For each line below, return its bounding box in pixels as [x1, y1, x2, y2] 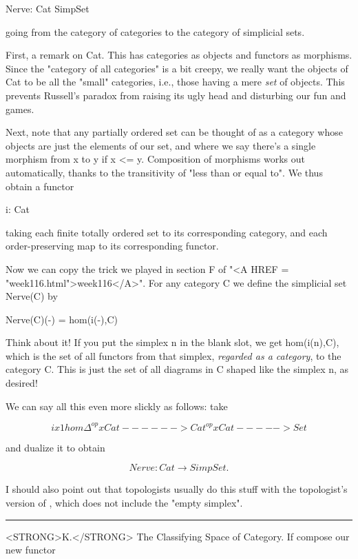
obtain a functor [6, 179, 74, 193]
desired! [6, 376, 38, 390]
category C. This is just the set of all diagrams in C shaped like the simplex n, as [6, 362, 349, 376]
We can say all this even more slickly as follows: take [6, 398, 228, 413]
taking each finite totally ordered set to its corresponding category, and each [6, 225, 328, 239]
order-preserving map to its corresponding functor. [6, 238, 219, 253]
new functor [6, 542, 56, 557]
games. [6, 101, 34, 116]
